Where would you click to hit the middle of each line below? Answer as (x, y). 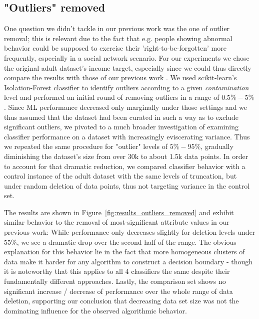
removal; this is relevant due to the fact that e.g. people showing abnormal (118, 38)
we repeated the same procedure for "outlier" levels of (86, 146)
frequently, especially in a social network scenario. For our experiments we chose (127, 57)
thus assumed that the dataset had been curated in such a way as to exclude (121, 117)
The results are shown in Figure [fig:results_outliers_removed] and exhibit (119, 212)
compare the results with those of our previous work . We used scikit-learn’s (120, 77)
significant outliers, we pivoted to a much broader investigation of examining (121, 127)
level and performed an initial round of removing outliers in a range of (112, 97)
